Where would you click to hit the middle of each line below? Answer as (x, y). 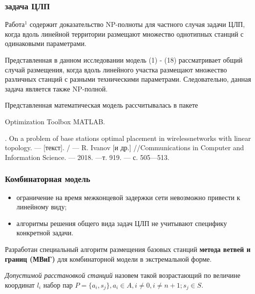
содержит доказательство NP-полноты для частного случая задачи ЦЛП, (137, 24)
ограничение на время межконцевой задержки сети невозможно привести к (128, 197)
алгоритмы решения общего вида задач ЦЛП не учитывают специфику (122, 223)
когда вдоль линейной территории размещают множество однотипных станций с (124, 34)
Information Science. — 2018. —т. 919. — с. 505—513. (87, 157)
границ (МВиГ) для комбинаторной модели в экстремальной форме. (108, 259)
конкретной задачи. (45, 233)
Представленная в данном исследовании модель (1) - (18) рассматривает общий (124, 60)
